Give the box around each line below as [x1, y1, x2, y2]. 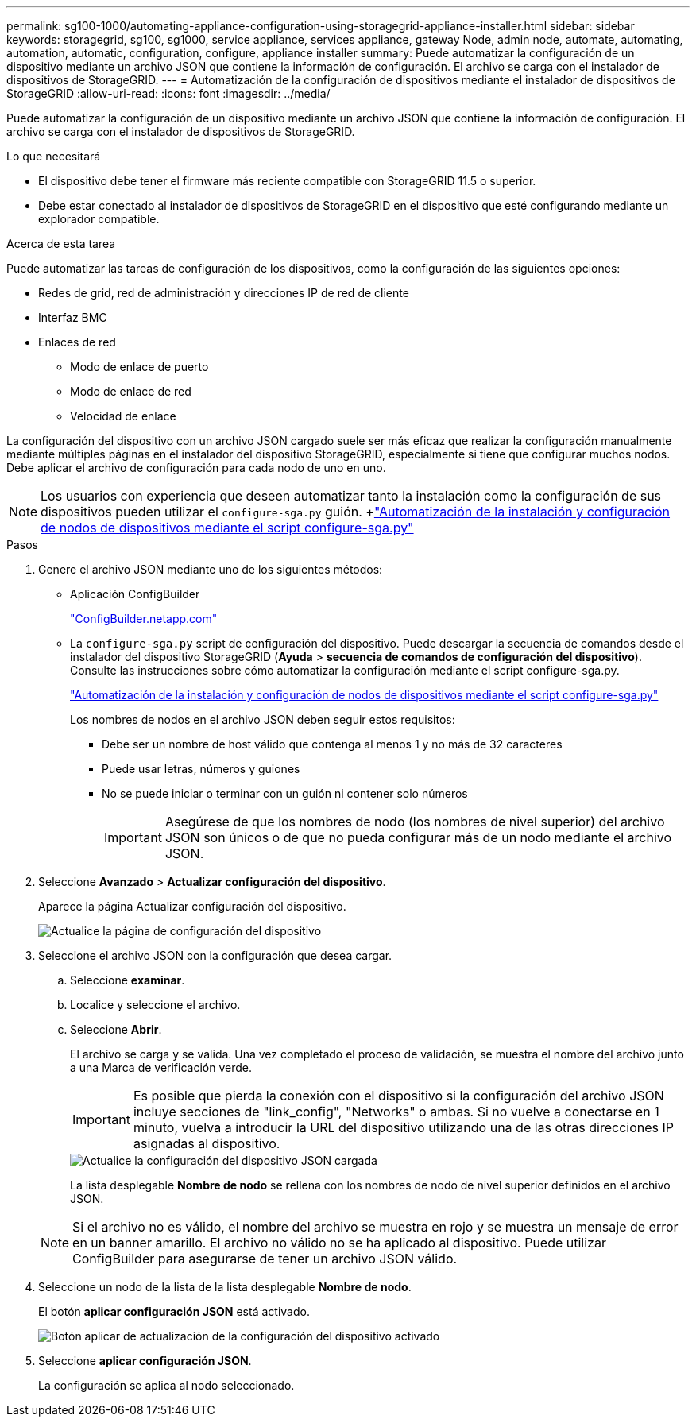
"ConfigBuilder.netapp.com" [70, 612, 218, 625]
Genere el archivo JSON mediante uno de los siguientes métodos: [38, 563, 383, 576]
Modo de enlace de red [70, 385, 191, 398]
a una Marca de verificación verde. [70, 1061, 252, 1074]
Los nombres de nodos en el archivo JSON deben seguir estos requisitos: [70, 713, 455, 726]
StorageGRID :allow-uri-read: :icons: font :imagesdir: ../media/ [6, 87, 331, 100]
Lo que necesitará [6, 149, 101, 163]
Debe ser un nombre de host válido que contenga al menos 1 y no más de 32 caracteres [102, 737, 563, 751]
